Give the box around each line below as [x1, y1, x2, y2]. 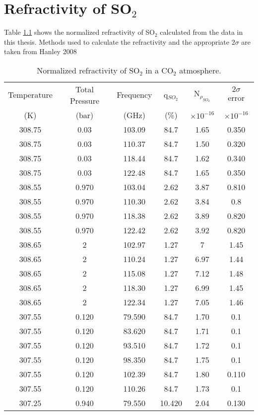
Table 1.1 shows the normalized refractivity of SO [4, 27, 155, 37]
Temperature [8, 89, 53, 101]
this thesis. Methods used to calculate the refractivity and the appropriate [4, 36, 230, 47]
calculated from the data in [160, 27, 243, 37]
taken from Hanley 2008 [4, 46, 77, 57]
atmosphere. [179, 64, 221, 76]
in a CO [145, 64, 174, 76]
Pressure [69, 94, 100, 106]
